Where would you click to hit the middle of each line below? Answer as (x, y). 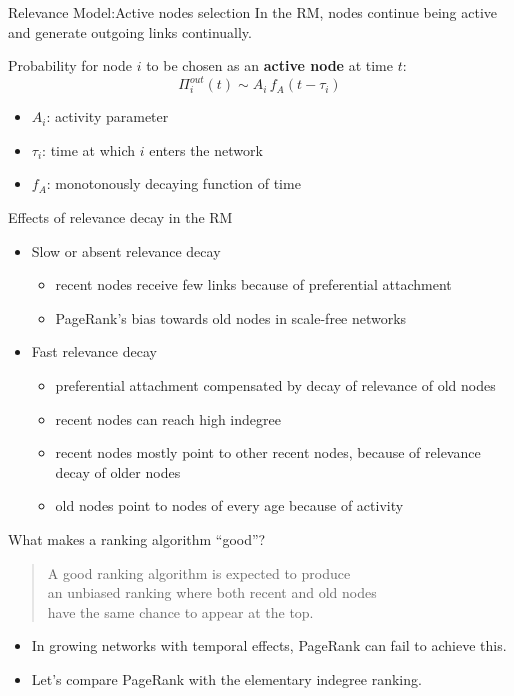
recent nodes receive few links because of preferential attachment (253, 284)
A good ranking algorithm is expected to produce (199, 572)
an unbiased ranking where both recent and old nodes (212, 592)
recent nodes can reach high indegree (168, 418)
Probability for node (70, 65)
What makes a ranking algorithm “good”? (137, 539)
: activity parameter (107, 116)
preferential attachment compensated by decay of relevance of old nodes (275, 385)
